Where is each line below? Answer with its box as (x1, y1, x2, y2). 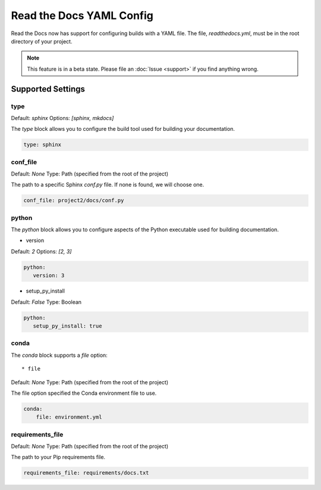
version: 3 (33, 272, 65, 279)
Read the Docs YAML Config (11, 9, 154, 22)
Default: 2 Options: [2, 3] (11, 247, 72, 255)
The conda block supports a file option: (11, 351, 108, 359)
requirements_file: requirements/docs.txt (23, 470, 149, 476)
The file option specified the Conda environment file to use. (11, 390, 157, 397)
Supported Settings (11, 84, 86, 94)
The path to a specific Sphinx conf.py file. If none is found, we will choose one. (11, 181, 204, 189)
